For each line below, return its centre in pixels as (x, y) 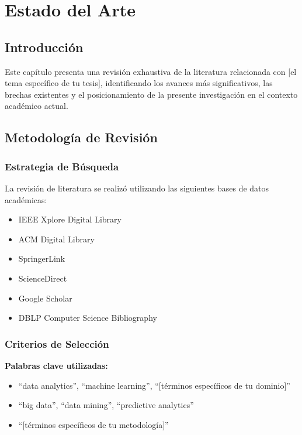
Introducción (44, 47)
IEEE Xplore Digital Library (70, 219)
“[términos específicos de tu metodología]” (93, 424)
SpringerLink (42, 258)
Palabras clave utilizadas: (56, 365)
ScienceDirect (43, 278)
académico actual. (37, 106)
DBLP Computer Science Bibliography (88, 318)
